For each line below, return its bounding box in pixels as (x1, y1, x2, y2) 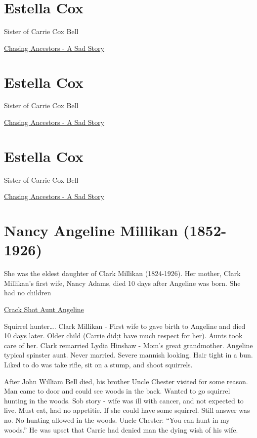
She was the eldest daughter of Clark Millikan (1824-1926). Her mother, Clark (4, 268, 241, 279)
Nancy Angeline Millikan (4, 220, 178, 240)
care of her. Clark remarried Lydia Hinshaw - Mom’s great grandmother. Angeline (4, 340, 253, 350)
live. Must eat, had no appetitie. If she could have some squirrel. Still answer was (4, 405, 250, 415)
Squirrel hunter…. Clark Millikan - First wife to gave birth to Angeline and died (4, 320, 246, 331)
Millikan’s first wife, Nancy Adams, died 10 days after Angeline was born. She (4, 278, 241, 288)
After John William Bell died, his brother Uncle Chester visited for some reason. (4, 376, 248, 386)
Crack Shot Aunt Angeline (4, 304, 84, 315)
